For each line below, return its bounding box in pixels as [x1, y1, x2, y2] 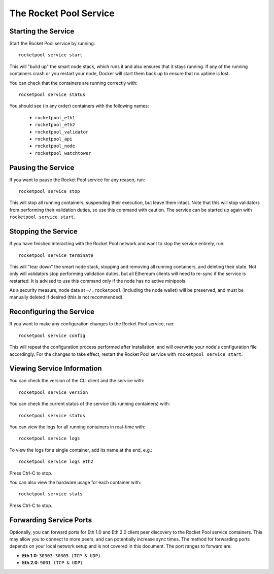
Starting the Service [9, 27, 75, 36]
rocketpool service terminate [18, 252, 94, 258]
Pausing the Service [9, 163, 75, 172]
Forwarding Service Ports [9, 516, 92, 524]
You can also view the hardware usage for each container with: [9, 479, 142, 485]
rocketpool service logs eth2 [18, 459, 94, 464]
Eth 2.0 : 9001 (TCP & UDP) [22, 560, 83, 566]
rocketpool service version [18, 389, 88, 395]
